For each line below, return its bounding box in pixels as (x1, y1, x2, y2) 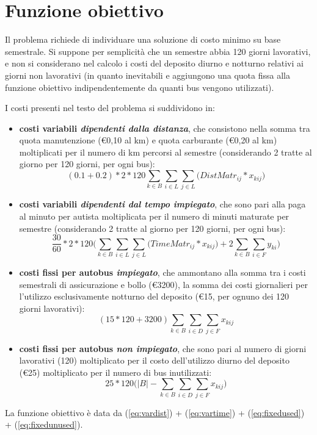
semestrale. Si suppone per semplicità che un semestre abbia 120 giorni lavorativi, (5, 45, 311, 57)
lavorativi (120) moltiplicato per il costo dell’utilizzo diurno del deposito (19, 354, 290, 367)
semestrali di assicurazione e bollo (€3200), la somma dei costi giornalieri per (19, 278, 308, 290)
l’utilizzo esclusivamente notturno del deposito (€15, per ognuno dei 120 (19, 290, 289, 303)
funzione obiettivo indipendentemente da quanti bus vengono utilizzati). (5, 81, 274, 93)
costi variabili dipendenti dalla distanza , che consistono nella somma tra (19, 121, 310, 134)
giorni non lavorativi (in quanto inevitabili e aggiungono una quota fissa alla (5, 68, 290, 81)
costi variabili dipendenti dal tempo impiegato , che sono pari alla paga (19, 198, 306, 210)
